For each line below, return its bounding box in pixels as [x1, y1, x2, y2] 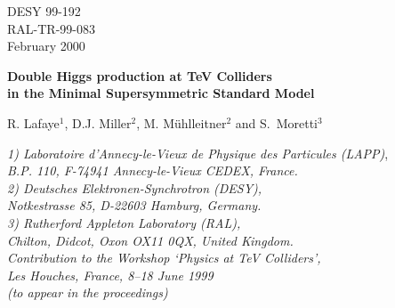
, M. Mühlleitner [136, 113, 227, 132]
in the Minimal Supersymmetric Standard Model [7, 84, 315, 102]
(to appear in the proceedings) [7, 283, 168, 302]
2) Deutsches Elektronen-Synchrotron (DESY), [7, 178, 262, 197]
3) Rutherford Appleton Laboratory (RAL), [7, 213, 241, 231]
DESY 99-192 [7, 2, 81, 20]
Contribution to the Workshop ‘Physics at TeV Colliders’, [7, 248, 321, 267]
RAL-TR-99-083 [7, 19, 95, 37]
